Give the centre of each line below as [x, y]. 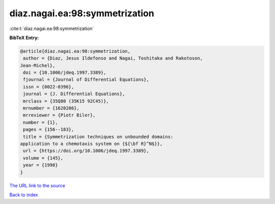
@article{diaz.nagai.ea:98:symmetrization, [75, 51]
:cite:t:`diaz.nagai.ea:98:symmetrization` [52, 28]
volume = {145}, [43, 158]
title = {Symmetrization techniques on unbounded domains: [98, 137]
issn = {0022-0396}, [49, 87]
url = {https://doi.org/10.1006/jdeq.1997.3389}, [86, 151]
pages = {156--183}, [49, 129]
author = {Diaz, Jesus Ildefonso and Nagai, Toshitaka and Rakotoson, [113, 58]
